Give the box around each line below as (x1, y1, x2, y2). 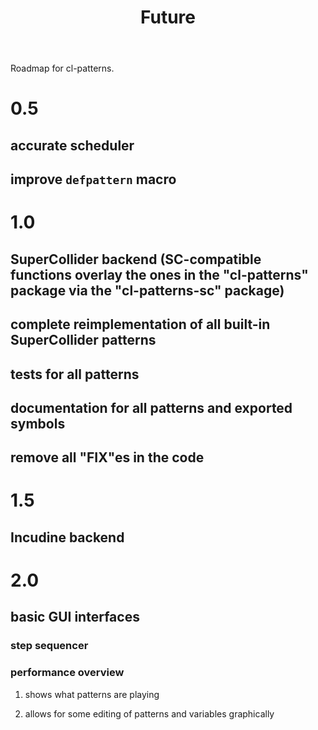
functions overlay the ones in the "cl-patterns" (10, 266, 309, 283)
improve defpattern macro (10, 171, 177, 188)
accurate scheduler (10, 137, 135, 154)
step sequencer (10, 639, 89, 653)
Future (139, 6, 196, 29)
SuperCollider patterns (10, 332, 157, 349)
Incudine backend (10, 529, 125, 546)
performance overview (10, 666, 125, 680)
